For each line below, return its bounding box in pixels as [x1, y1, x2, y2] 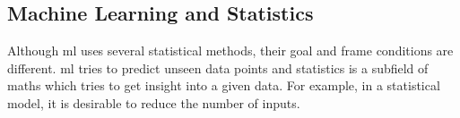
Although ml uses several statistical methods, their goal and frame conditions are [7, 41, 454, 60]
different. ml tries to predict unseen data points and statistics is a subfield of [7, 58, 429, 77]
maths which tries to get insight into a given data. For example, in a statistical [7, 76, 440, 95]
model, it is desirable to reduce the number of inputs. [7, 93, 300, 112]
